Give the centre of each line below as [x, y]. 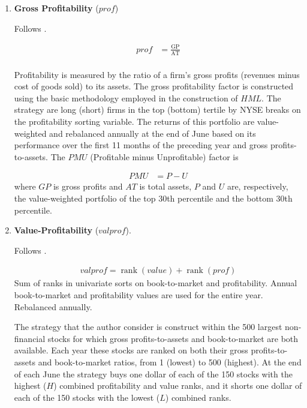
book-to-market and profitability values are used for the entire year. [139, 294]
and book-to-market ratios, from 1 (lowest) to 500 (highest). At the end [170, 361]
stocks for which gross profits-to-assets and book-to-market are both [173, 338]
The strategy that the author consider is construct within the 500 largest [148, 327]
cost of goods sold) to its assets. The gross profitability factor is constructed [154, 86]
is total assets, [165, 186]
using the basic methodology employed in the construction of [126, 97]
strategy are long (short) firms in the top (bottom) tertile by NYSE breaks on [157, 109]
